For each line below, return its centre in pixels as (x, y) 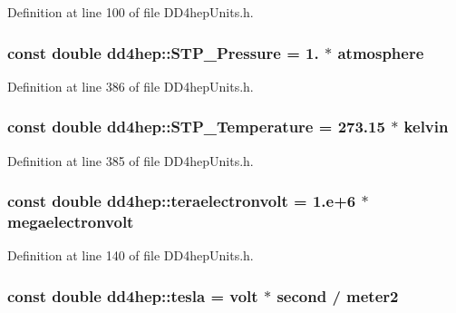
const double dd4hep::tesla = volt (133, 295)
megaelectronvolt (71, 222)
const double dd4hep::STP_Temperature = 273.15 (196, 127)
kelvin (426, 127)
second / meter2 (338, 295)
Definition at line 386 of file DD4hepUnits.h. (131, 86)
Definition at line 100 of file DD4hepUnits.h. (131, 12)
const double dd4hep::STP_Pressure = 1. (163, 52)
